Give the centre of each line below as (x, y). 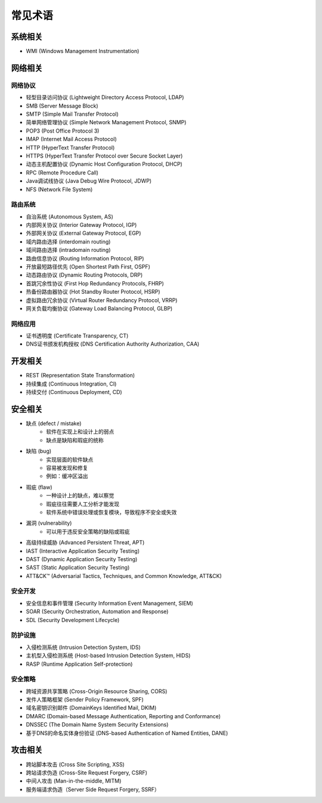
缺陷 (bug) (39, 451)
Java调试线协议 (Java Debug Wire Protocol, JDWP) (89, 181)
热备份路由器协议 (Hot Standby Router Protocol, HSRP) (93, 292)
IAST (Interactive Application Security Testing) (83, 551)
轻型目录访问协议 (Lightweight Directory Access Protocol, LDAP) (105, 97)
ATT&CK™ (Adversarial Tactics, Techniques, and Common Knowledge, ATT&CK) (124, 576)
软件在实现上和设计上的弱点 (80, 432)
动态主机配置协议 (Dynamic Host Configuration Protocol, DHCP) (104, 164)
